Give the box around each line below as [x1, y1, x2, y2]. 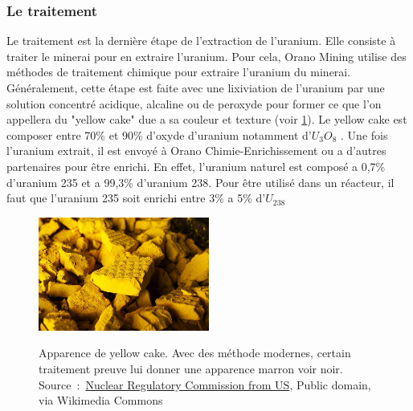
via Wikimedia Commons [39, 392, 163, 409]
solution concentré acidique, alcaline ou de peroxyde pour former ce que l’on [6, 95, 382, 112]
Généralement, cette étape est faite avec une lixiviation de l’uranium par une [6, 79, 385, 96]
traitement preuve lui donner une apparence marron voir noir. [39, 360, 343, 376]
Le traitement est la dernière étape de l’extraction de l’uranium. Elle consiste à [6, 32, 396, 49]
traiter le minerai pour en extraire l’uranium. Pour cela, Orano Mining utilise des [6, 47, 407, 64]
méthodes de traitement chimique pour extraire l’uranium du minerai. [6, 63, 351, 80]
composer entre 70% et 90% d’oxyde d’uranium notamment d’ [6, 126, 312, 143]
